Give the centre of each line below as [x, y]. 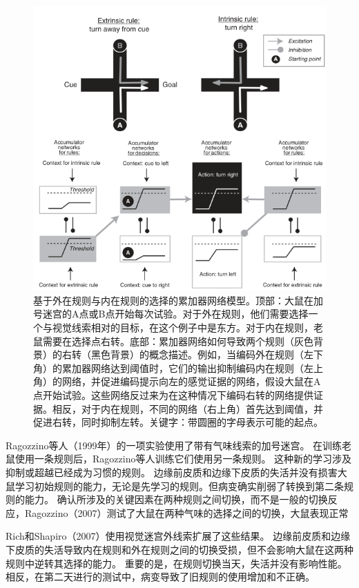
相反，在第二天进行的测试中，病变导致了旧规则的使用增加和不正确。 [160, 577]
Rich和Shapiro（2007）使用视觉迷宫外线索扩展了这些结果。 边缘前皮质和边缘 [178, 536]
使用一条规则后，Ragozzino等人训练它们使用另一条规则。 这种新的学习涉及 [183, 459]
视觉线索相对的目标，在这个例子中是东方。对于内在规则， [183, 327]
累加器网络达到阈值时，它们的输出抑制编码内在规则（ [183, 367]
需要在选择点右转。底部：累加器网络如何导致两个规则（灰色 [178, 341]
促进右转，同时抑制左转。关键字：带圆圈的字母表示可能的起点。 [178, 422]
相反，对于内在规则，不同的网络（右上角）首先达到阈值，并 [187, 408]
